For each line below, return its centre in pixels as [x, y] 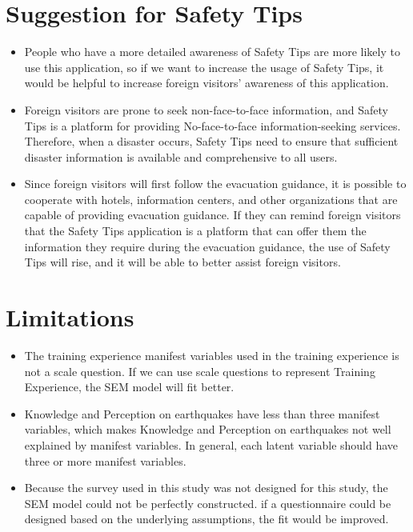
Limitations [70, 317]
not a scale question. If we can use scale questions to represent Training [200, 371]
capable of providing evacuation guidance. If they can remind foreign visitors [213, 215]
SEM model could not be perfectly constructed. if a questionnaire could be [208, 503]
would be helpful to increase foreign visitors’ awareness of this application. [206, 83]
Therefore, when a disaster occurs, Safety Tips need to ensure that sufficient [211, 141]
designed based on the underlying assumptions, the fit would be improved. [206, 519]
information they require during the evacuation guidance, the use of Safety [207, 246]
